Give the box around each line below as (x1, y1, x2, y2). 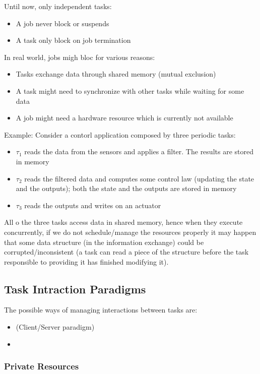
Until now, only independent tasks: (4, 1, 112, 11)
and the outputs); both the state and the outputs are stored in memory (16, 183, 237, 194)
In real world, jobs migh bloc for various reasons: (4, 51, 155, 62)
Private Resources (4, 360, 79, 372)
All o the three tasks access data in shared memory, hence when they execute (4, 217, 243, 227)
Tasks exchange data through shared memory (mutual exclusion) (16, 69, 216, 79)
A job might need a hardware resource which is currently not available (16, 112, 233, 123)
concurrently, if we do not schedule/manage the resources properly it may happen (4, 226, 256, 237)
